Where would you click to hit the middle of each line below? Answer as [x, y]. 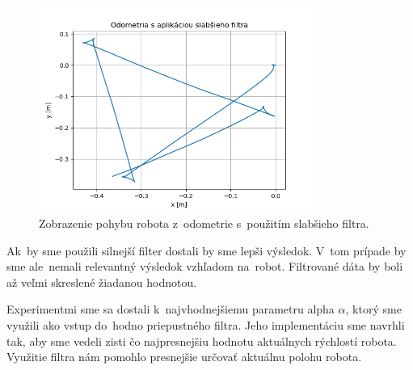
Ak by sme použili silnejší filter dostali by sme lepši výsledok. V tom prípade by [206, 250]
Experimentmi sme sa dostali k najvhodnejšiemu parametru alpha [171, 309]
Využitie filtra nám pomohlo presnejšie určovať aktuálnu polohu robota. [184, 357]
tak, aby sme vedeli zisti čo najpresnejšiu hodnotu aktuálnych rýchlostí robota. [202, 341]
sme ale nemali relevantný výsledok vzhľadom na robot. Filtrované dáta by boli [205, 266]
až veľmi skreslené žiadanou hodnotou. [102, 282]
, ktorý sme [373, 309]
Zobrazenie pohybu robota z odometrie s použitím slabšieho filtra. [204, 223]
